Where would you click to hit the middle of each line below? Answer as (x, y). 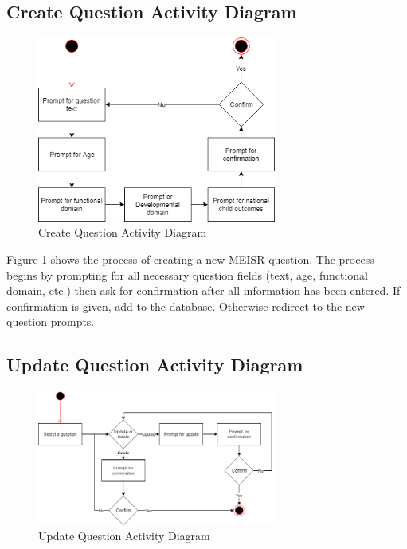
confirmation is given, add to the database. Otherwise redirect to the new (186, 306)
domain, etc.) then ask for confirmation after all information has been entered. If (203, 290)
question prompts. (51, 322)
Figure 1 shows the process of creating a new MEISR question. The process (190, 259)
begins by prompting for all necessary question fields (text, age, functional (187, 274)
